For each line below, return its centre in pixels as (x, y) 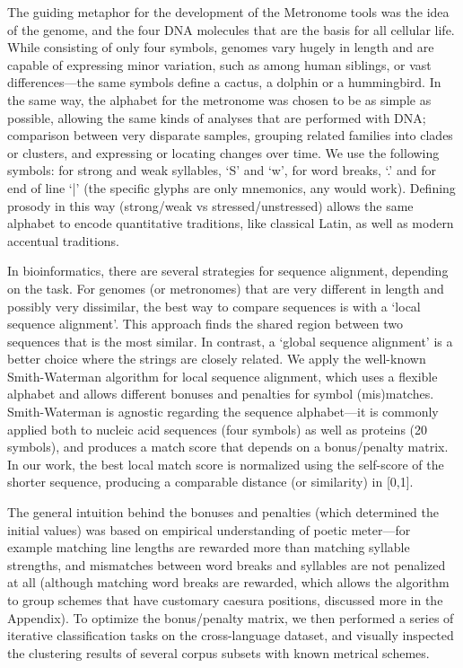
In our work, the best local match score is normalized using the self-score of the (226, 464)
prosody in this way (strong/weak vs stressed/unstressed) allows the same (210, 205)
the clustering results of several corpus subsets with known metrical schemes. (218, 652)
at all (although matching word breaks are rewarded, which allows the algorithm (228, 582)
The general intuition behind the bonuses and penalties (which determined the (223, 512)
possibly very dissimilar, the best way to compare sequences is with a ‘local (214, 306)
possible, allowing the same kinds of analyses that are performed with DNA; (217, 117)
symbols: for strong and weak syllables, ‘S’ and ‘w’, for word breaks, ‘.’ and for (222, 170)
